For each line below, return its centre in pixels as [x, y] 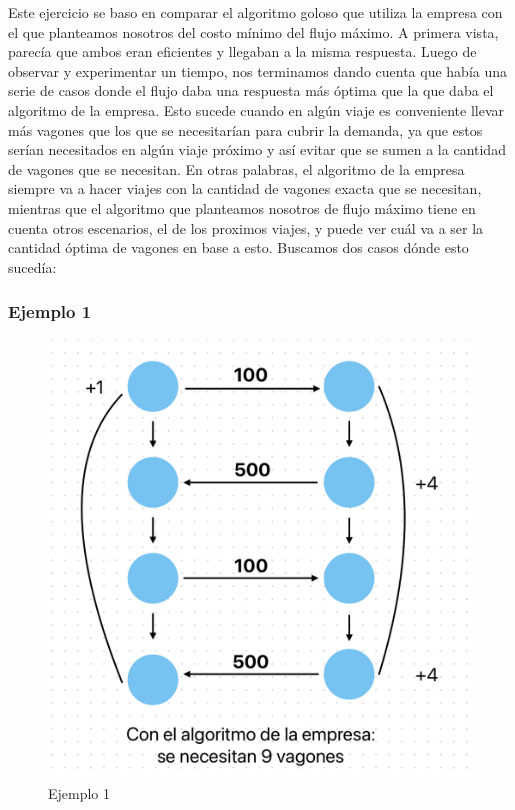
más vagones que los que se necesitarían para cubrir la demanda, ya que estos [245, 129]
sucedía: [32, 266]
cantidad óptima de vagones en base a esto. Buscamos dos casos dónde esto [238, 247]
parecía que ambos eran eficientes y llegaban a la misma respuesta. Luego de [242, 51]
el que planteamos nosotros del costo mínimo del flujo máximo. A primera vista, [253, 31]
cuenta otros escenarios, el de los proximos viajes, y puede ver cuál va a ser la [246, 227]
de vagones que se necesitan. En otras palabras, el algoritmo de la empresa [236, 168]
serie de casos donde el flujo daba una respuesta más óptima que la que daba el [251, 90]
